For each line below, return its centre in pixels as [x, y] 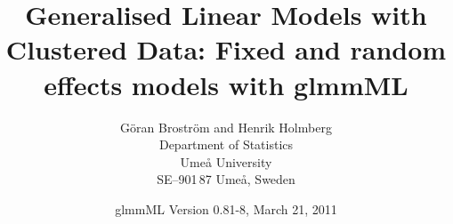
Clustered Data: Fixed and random [226, 49]
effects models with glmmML [226, 84]
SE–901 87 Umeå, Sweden [226, 179]
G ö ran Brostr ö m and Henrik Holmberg [226, 127]
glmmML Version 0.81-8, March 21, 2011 [226, 208]
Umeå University [226, 161]
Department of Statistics [226, 144]
